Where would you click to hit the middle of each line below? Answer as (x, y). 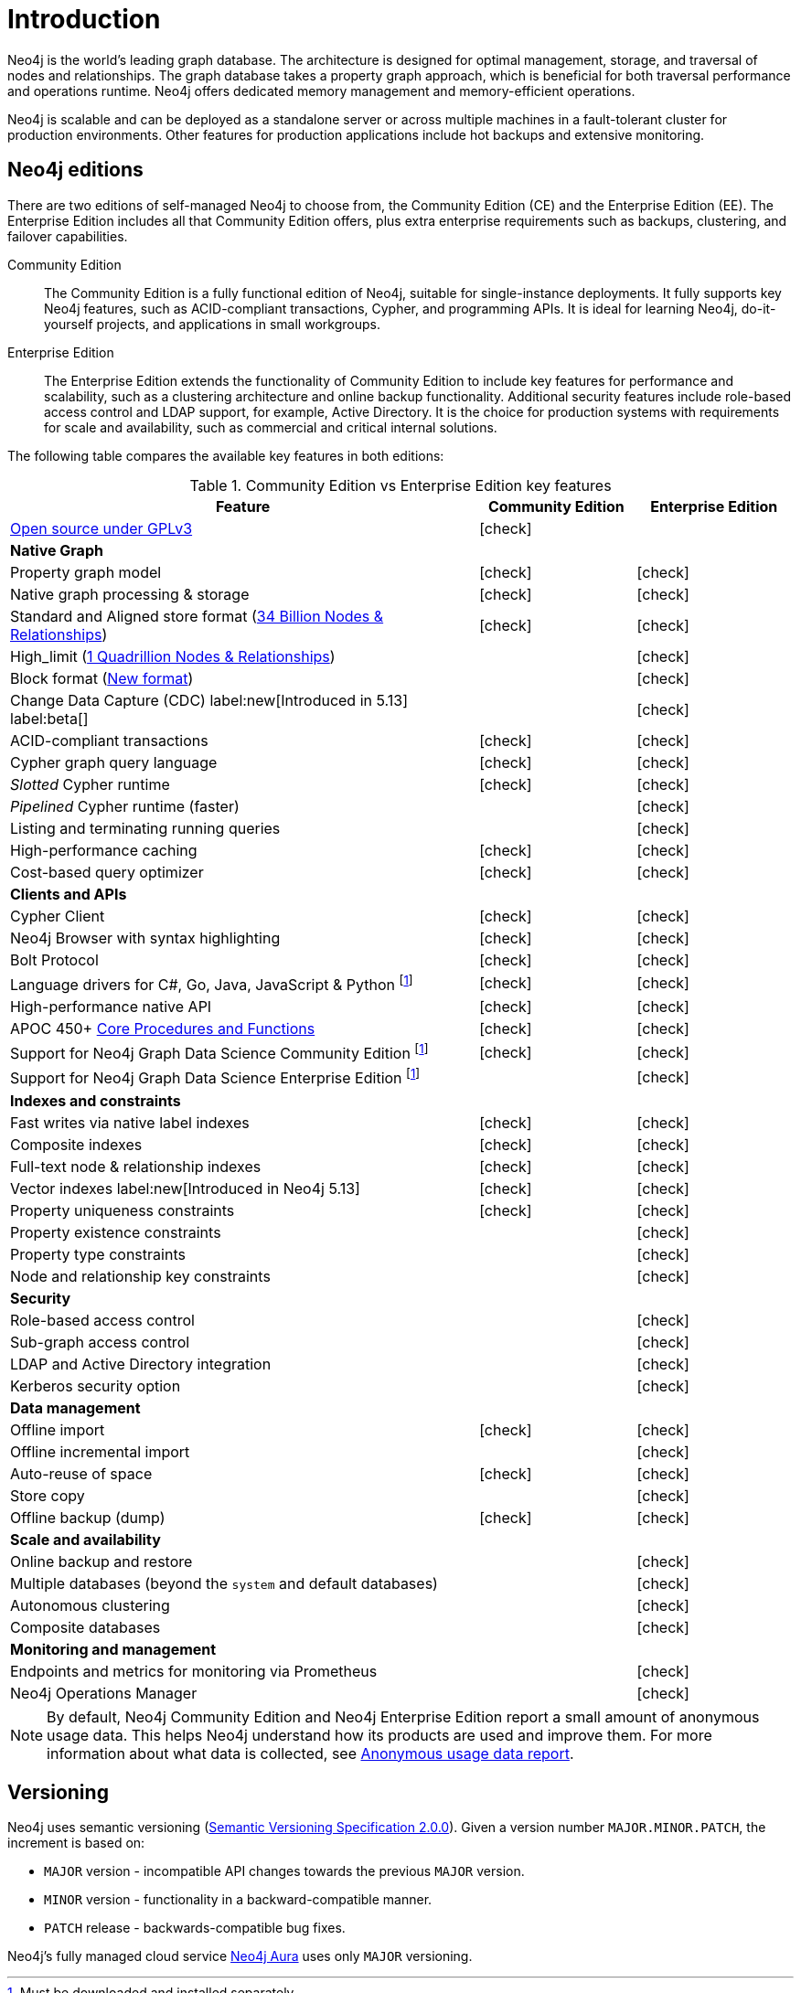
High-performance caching (104, 850)
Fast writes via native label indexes (130, 1122)
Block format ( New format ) (102, 678)
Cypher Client (58, 916)
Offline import (58, 1429)
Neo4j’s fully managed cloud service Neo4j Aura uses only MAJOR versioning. (240, 1956)
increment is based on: (76, 1843)
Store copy (48, 1495)
